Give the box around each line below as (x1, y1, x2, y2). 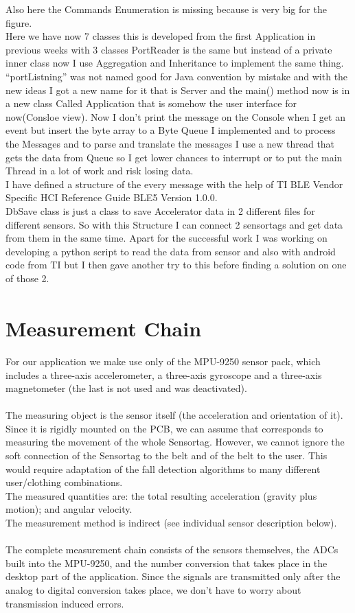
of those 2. (5, 270, 49, 285)
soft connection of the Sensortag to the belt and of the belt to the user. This (5, 448, 328, 463)
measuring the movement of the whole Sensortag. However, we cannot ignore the (5, 435, 345, 449)
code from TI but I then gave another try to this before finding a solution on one (5, 257, 347, 272)
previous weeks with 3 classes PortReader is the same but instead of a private (5, 42, 332, 56)
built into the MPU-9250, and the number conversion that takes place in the (5, 555, 328, 570)
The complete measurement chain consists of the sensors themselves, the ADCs (5, 542, 339, 557)
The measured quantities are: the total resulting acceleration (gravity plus (5, 488, 317, 502)
